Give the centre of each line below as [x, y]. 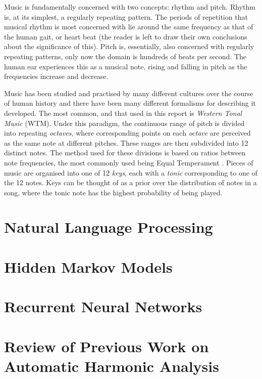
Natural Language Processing [109, 227]
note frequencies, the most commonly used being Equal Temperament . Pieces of [129, 162]
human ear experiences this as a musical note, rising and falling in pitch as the [126, 66]
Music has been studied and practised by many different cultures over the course [129, 93]
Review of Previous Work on [107, 346]
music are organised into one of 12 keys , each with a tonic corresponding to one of [131, 172]
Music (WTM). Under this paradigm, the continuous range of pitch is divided [124, 123]
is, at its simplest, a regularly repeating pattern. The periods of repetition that [126, 16]
